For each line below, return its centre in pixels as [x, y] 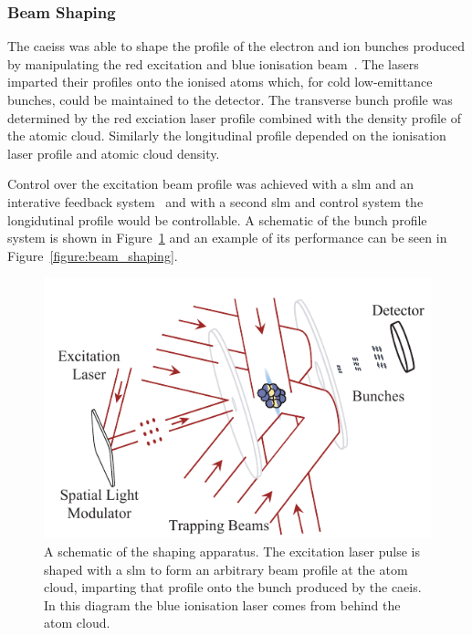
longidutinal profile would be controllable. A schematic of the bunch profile [217, 219]
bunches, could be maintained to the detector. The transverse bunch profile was [230, 99]
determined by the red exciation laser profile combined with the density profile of [234, 117]
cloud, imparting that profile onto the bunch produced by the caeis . [233, 587]
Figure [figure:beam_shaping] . [93, 255]
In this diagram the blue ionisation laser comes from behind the [222, 604]
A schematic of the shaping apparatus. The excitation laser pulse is [232, 552]
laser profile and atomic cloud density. [114, 153]
